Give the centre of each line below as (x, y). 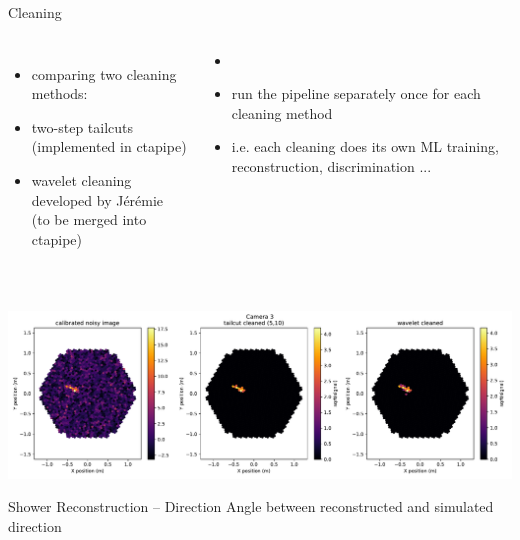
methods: (59, 93)
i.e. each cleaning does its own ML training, (365, 146)
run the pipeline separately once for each (356, 93)
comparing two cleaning (104, 73)
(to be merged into (89, 219)
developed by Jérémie (97, 199)
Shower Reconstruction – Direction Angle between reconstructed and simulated (251, 506)
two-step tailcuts (82, 126)
